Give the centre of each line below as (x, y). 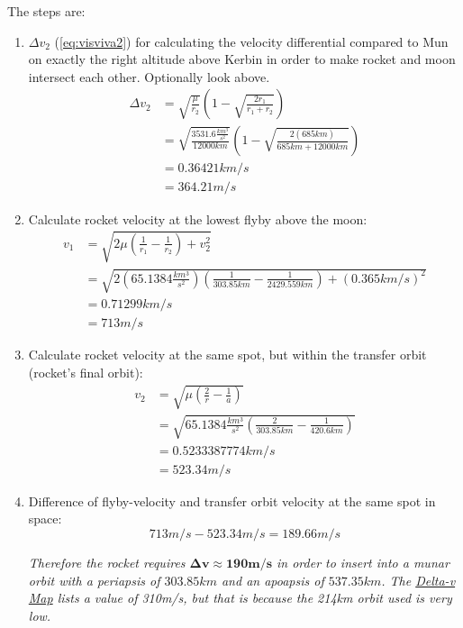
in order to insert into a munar (363, 562)
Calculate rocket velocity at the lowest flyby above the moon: (198, 218)
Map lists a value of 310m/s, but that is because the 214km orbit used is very (240, 598)
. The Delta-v (418, 580)
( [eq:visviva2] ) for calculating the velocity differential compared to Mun (251, 41)
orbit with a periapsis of (94, 580)
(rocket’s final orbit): (86, 372)
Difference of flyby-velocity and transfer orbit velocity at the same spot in (232, 501)
